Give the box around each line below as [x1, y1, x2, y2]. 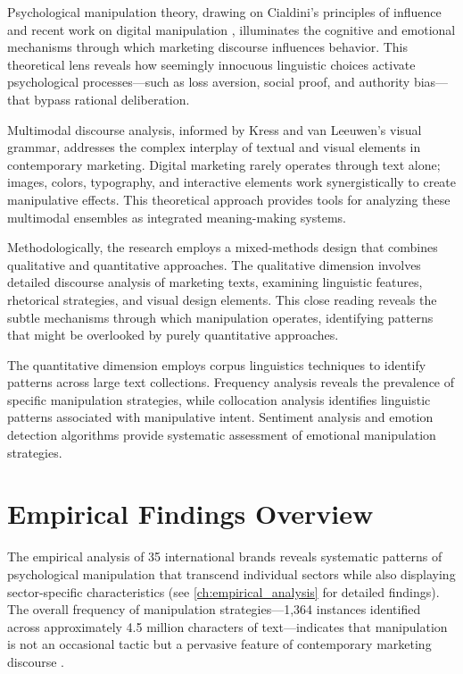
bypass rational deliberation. [34, 89, 190, 108]
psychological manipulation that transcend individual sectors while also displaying [7, 564, 456, 583]
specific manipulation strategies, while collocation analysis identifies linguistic [7, 390, 431, 409]
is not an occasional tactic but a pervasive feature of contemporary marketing [7, 635, 432, 653]
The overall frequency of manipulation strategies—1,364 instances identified [7, 600, 421, 619]
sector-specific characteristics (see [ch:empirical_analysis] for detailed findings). [7, 582, 440, 601]
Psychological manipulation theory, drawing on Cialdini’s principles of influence [7, 3, 442, 21]
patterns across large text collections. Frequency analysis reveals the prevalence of [7, 373, 455, 392]
